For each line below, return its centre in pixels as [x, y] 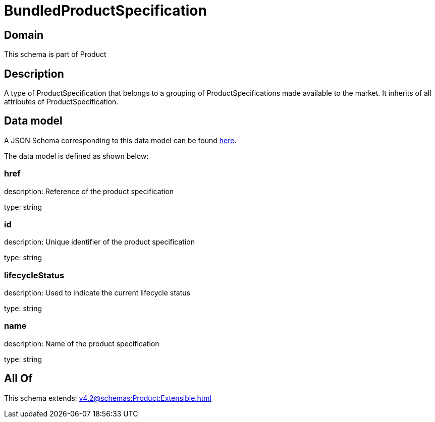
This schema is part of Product [55, 54]
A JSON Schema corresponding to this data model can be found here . [120, 140]
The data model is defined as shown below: [76, 156]
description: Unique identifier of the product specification [99, 242]
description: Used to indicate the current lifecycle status [97, 293]
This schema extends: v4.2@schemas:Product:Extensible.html [108, 398]
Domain [24, 35]
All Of [18, 379]
